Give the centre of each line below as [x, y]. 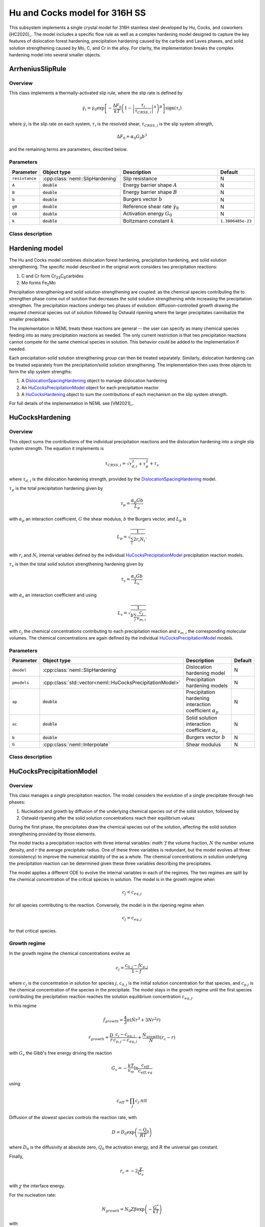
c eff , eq [145, 1071]
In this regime [23, 1006]
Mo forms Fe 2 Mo [39, 283]
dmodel [19, 670]
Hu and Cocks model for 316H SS [78, 13]
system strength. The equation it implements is [56, 449]
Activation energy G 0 [147, 214]
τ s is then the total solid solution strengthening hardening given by [76, 565]
